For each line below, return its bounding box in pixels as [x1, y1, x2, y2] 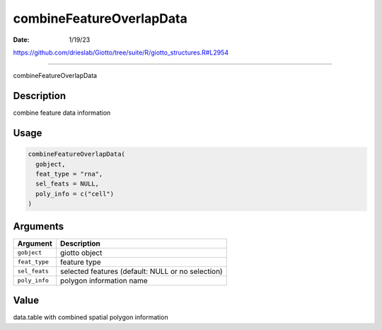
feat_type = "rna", [35, 170, 103, 178]
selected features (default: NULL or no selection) [60, 266, 223, 276]
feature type [60, 257, 102, 267]
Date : [13, 35, 30, 44]
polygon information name [60, 275, 148, 285]
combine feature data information [13, 108, 111, 117]
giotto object [60, 248, 103, 258]
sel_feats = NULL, [35, 180, 99, 188]
